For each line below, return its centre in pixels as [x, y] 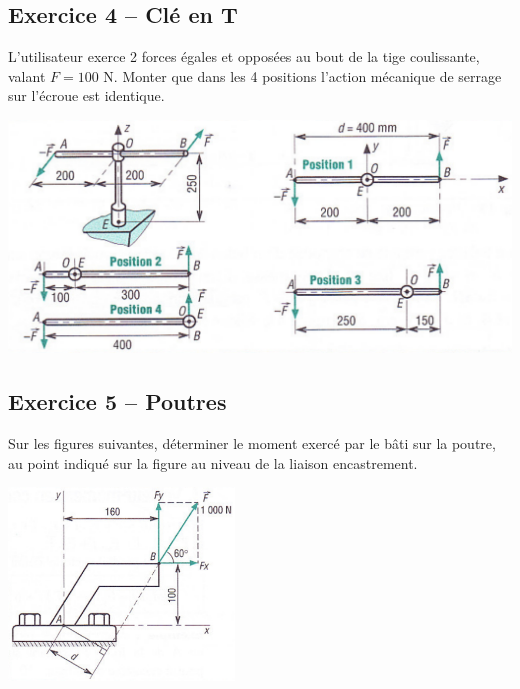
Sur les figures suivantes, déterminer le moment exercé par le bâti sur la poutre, [252, 443]
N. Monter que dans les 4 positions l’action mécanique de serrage [302, 75]
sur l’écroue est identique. [86, 95]
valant [27, 75]
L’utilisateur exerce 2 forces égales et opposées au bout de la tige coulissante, [244, 56]
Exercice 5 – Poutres [117, 401]
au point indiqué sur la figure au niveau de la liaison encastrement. [213, 462]
